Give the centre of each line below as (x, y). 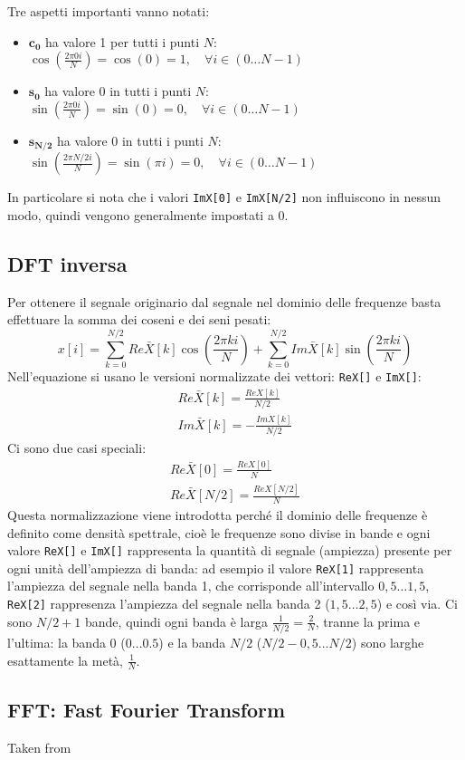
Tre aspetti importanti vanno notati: (109, 11)
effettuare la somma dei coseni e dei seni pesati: (139, 319)
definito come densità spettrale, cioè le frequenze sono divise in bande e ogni (219, 532)
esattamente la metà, (65, 660)
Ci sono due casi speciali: (77, 447)
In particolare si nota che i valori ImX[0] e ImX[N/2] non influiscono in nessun (224, 197)
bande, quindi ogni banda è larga (176, 621)
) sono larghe (388, 642)
